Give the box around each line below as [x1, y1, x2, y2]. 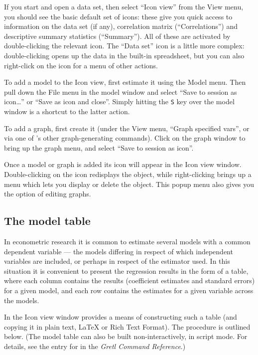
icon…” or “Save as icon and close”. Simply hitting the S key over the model [4, 96, 235, 107]
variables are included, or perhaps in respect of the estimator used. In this [4, 256, 230, 266]
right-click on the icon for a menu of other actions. [4, 60, 158, 70]
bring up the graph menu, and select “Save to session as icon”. [4, 142, 194, 153]
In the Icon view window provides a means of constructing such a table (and [4, 312, 237, 322]
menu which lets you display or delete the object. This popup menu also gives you [4, 178, 255, 189]
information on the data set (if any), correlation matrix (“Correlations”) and [4, 21, 238, 31]
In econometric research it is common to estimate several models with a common [4, 236, 251, 246]
